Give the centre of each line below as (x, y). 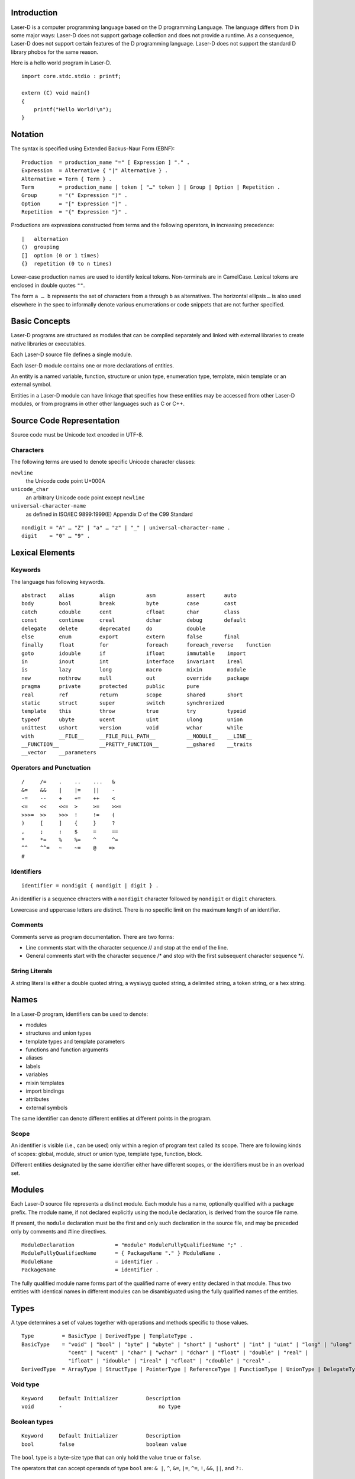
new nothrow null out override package (135, 678)
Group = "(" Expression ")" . (75, 196)
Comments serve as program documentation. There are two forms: (93, 937)
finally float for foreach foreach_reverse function (146, 645)
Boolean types (32, 1422)
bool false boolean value (104, 1444)
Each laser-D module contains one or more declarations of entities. (93, 365)
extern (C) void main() (56, 93)
